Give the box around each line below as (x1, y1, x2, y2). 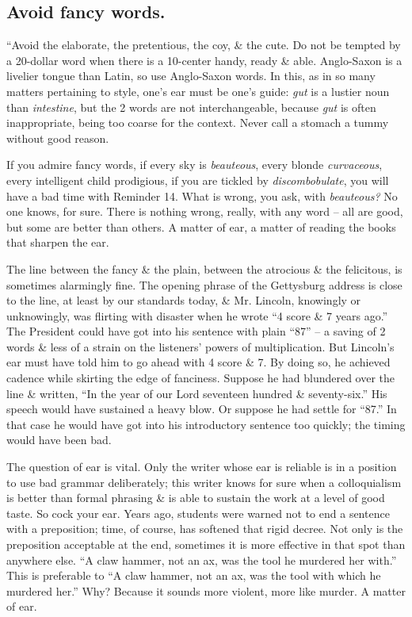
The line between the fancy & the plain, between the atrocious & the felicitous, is (6, 260, 402, 277)
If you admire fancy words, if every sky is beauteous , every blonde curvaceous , (6, 156, 383, 173)
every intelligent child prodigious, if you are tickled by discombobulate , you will (6, 171, 389, 188)
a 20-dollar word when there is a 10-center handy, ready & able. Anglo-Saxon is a (6, 52, 402, 68)
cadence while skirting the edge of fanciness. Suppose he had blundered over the (6, 370, 395, 386)
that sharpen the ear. (6, 234, 109, 251)
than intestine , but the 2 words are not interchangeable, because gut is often (6, 98, 376, 115)
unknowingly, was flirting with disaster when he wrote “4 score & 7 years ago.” (6, 307, 388, 324)
